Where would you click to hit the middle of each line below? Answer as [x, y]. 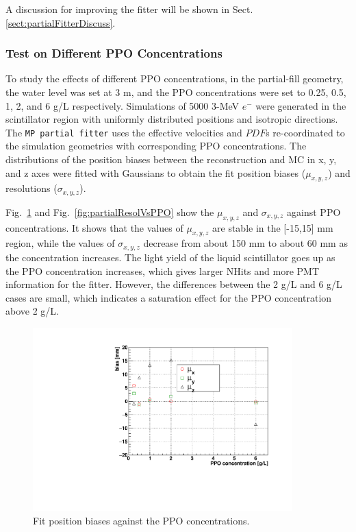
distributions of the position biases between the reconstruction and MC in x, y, [171, 159]
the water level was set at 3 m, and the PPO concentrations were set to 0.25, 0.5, [176, 92]
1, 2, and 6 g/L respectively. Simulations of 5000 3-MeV [123, 105]
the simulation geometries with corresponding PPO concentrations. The [156, 146]
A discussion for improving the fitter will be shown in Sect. [129, 9]
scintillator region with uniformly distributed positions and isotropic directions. [172, 119]
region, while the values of [60, 243]
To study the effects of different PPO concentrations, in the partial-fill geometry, [175, 78]
